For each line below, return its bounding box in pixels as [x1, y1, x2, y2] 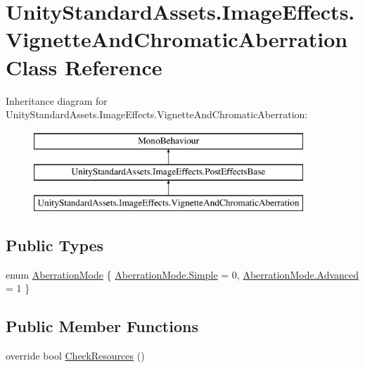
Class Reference [6, 52, 162, 81]
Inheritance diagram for [6, 93, 108, 108]
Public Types [6, 234, 104, 256]
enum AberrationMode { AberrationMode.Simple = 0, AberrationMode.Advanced [6, 267, 359, 281]
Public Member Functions [6, 315, 198, 337]
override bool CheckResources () [6, 348, 145, 363]
